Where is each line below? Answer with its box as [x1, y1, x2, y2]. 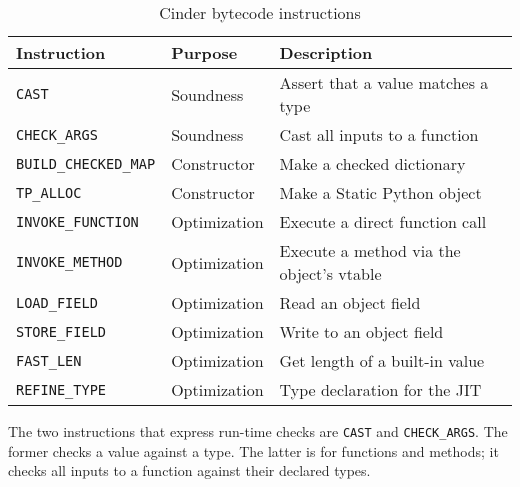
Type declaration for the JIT [279, 378, 482, 401]
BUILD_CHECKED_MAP [16, 155, 156, 172]
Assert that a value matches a [279, 71, 489, 94]
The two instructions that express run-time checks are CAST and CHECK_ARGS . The [8, 421, 508, 441]
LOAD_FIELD [16, 294, 98, 311]
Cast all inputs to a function [279, 123, 479, 146]
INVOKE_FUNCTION [16, 213, 139, 230]
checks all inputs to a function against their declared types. [8, 460, 371, 481]
